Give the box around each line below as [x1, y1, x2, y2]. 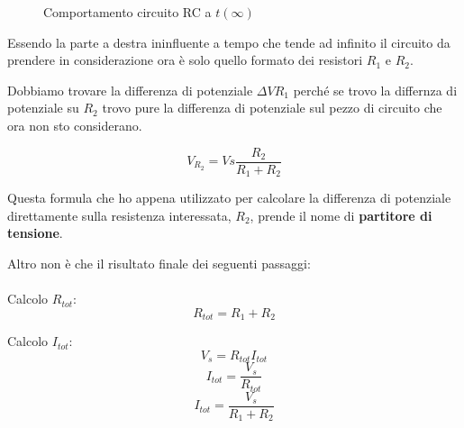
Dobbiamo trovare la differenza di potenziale [7, 80, 253, 99]
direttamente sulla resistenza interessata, [7, 205, 232, 224]
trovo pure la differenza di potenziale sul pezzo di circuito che [102, 98, 442, 117]
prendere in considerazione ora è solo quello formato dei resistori [7, 50, 363, 69]
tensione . [7, 223, 63, 242]
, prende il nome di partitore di [250, 205, 432, 224]
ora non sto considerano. [7, 115, 142, 134]
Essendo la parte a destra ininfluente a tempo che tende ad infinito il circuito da [7, 32, 450, 51]
